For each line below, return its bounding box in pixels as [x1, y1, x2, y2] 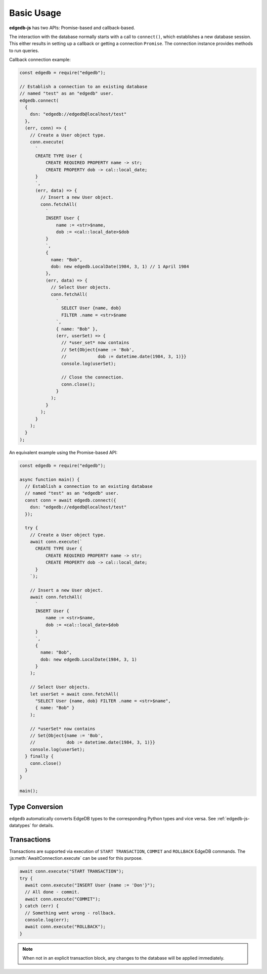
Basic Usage [9, 7, 61, 18]
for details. [32, 823, 54, 829]
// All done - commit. [25, 889, 80, 895]
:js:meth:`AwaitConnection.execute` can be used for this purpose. [9, 855, 143, 861]
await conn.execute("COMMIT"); [25, 896, 101, 902]
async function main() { [19, 476, 80, 482]
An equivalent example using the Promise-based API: [9, 449, 118, 455]
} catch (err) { [19, 903, 59, 909]
